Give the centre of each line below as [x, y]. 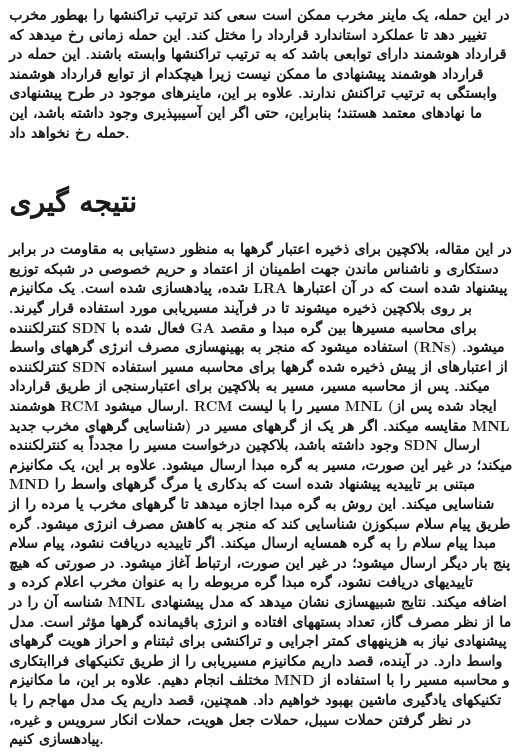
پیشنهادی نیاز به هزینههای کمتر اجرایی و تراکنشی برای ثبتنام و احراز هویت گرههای [258, 640]
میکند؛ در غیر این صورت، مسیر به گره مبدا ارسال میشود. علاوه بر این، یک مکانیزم [261, 463]
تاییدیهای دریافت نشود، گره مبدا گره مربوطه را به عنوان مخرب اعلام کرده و [241, 581]
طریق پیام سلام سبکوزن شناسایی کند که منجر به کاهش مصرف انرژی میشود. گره [260, 522]
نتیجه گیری [73, 200]
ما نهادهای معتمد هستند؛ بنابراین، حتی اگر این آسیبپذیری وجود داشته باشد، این [245, 111]
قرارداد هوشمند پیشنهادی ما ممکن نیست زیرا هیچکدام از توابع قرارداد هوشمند [246, 72]
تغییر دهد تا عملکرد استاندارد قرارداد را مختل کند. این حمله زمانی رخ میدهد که [248, 33]
